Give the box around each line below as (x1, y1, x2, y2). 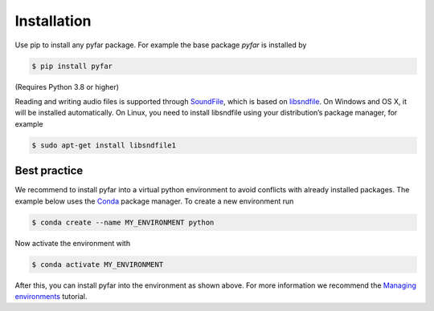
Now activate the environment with (14, 238, 131, 248)
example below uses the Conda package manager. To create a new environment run (14, 196, 294, 206)
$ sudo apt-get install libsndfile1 (31, 140, 177, 150)
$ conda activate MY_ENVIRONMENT (31, 260, 164, 269)
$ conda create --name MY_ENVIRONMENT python (31, 217, 215, 227)
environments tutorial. (14, 291, 88, 301)
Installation (14, 12, 92, 30)
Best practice (14, 164, 84, 178)
